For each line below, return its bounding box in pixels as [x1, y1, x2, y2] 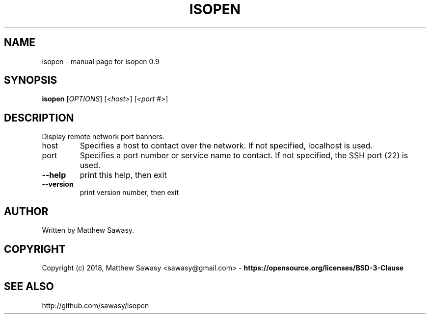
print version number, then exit [80, 188, 179, 197]
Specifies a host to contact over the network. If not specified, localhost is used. [80, 141, 373, 151]
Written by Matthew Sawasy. [42, 226, 134, 235]
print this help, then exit [80, 170, 167, 180]
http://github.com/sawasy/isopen [42, 301, 149, 310]
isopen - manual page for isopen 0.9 [42, 57, 160, 66]
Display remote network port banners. [42, 132, 164, 141]
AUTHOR [4, 205, 49, 218]
